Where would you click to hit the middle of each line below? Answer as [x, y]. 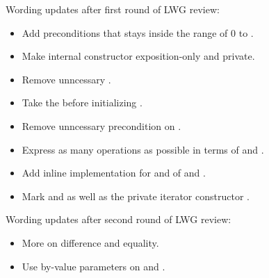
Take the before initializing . [82, 103]
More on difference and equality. [90, 242]
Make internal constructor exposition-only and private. [138, 56]
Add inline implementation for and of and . [114, 173]
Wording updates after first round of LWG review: [113, 9]
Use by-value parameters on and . [93, 266]
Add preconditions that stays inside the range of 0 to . [138, 32]
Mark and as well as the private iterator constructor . [136, 196]
